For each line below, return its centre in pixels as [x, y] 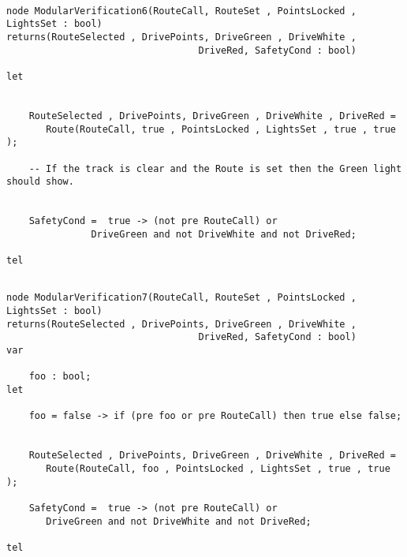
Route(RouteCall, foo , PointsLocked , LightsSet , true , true [218, 468]
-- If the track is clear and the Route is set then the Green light [215, 168]
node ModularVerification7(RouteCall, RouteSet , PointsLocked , [181, 298]
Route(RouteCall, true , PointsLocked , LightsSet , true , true [221, 129]
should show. [40, 182]
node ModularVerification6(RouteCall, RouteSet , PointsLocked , [181, 11]
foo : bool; [60, 377]
